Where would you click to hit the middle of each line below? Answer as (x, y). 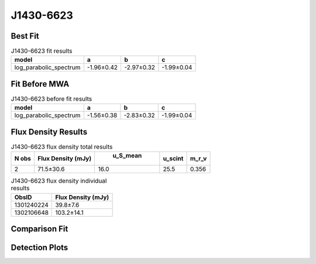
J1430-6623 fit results (42, 51)
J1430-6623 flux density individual (59, 181)
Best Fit (25, 36)
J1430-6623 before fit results (51, 99)
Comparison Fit (39, 229)
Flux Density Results (49, 132)
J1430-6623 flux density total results (62, 147)
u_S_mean (127, 156)
